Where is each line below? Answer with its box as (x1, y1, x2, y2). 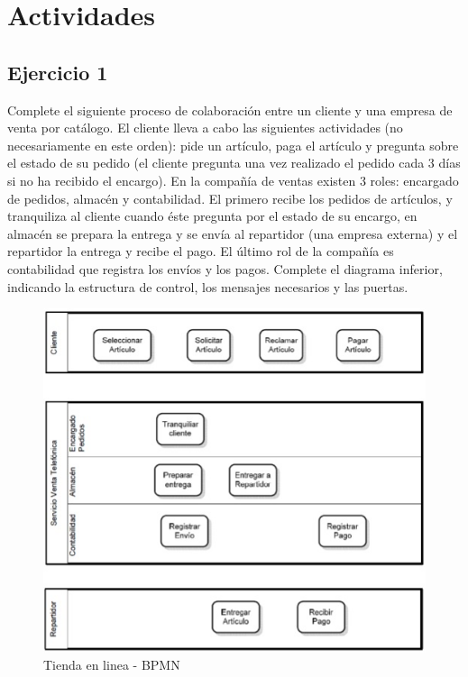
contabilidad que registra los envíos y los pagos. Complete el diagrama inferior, (7, 259, 443, 278)
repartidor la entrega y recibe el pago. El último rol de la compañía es (7, 242, 394, 261)
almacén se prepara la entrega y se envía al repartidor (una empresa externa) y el (7, 224, 458, 242)
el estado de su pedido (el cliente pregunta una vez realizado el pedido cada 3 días (7, 153, 461, 172)
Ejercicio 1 (7, 58, 108, 86)
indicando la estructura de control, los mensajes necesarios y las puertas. (7, 277, 408, 296)
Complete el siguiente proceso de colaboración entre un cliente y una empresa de (7, 100, 453, 119)
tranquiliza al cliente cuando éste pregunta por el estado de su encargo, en (7, 206, 418, 225)
